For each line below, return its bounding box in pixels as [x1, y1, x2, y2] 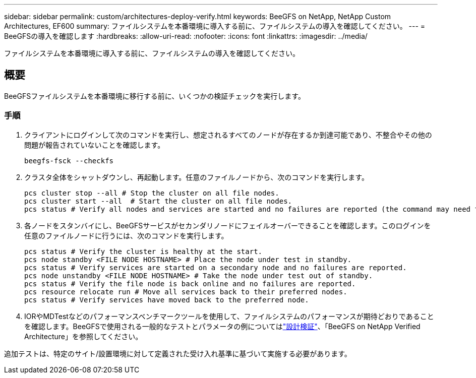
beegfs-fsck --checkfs [24, 156, 114, 165]
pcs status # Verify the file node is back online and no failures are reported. [24, 279, 356, 288]
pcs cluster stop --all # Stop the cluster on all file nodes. [24, 188, 279, 197]
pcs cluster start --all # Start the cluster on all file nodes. [24, 197, 292, 205]
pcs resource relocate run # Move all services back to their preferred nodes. [24, 287, 347, 296]
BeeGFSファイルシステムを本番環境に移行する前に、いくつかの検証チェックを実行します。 [4, 91, 305, 100]
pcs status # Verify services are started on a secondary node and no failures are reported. [24, 263, 407, 272]
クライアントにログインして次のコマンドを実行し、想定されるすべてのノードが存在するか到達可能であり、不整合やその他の [24, 130, 432, 139]
